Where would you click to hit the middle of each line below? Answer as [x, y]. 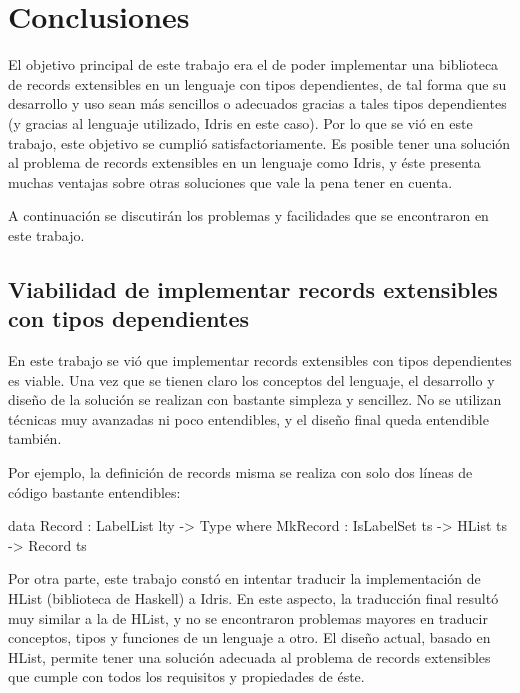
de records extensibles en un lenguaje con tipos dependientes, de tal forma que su [257, 83]
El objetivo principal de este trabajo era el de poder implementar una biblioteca [253, 64]
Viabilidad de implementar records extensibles [253, 288]
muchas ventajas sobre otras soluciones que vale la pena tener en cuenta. [230, 181]
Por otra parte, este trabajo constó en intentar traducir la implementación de [244, 578]
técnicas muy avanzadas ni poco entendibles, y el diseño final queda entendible [248, 418]
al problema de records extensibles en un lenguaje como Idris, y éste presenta [244, 162]
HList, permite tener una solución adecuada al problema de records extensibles [249, 656]
